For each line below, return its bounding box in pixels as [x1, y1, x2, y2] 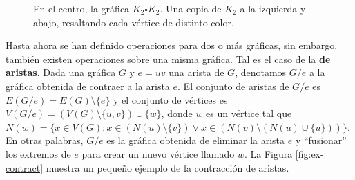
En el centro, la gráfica [33, 1, 130, 15]
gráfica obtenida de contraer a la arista [6, 78, 170, 93]
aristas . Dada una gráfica [6, 65, 116, 80]
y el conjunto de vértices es [113, 92, 228, 107]
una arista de [169, 65, 224, 80]
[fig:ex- [295, 146, 324, 161]
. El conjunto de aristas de [177, 78, 289, 93]
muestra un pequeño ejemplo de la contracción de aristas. [46, 160, 289, 174]
